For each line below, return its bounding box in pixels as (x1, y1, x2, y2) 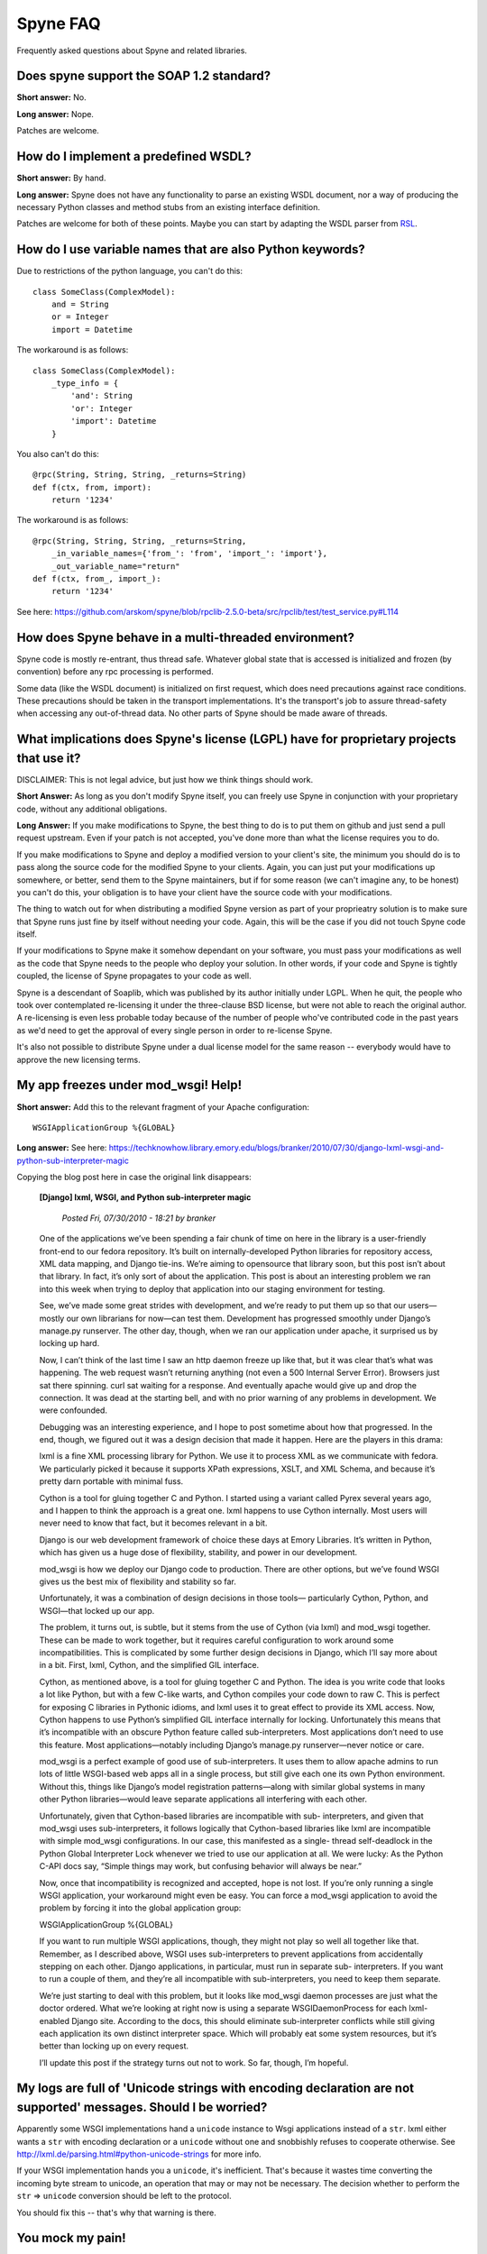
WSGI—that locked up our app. (39, 1605, 155, 1616)
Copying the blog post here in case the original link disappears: (16, 1172, 252, 1183)
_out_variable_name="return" (51, 561, 180, 572)
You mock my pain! (16, 2231, 126, 2246)
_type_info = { (51, 378, 119, 388)
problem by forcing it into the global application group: (39, 1902, 242, 1913)
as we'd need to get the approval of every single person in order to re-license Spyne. (16, 1024, 333, 1036)
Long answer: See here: (16, 1142, 107, 1153)
